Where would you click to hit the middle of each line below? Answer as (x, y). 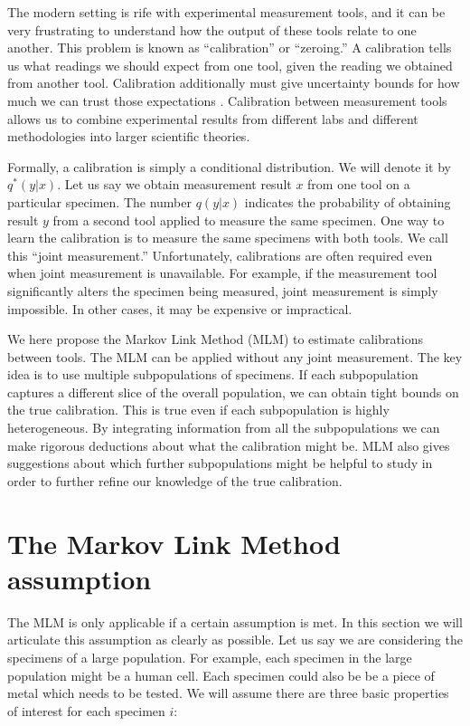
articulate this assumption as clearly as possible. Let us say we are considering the (235, 640)
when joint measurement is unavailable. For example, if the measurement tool (222, 273)
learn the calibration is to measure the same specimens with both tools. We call (228, 238)
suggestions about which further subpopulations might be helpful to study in (220, 463)
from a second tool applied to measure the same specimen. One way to (249, 220)
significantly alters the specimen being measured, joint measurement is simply (223, 290)
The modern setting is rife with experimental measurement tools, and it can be (226, 12)
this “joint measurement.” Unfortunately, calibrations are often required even (220, 255)
